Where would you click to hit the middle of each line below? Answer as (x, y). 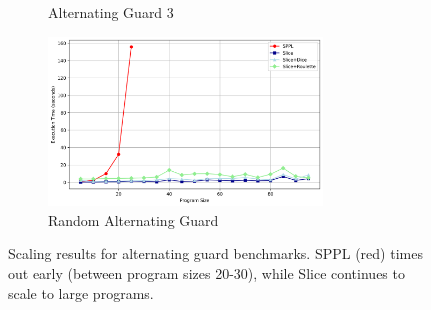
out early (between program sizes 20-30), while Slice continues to (206, 272)
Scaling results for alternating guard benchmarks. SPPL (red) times (215, 253)
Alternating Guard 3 (111, 12)
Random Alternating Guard (133, 219)
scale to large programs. (81, 292)
